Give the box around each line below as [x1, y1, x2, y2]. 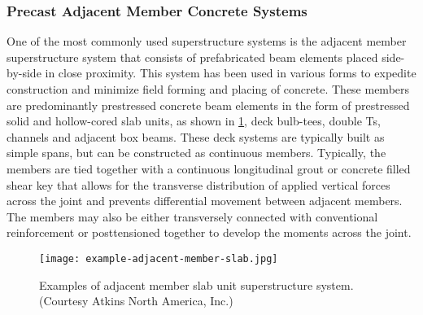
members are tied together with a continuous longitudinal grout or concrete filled [7, 160, 411, 177]
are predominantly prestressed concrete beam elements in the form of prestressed [7, 96, 410, 113]
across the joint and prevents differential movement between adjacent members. [7, 192, 403, 209]
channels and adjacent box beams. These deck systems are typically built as [7, 128, 385, 145]
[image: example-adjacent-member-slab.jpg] [39, 252, 278, 265]
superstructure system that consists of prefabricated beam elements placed [7, 48, 378, 65]
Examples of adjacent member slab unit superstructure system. [39, 276, 354, 293]
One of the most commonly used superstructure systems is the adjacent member [7, 33, 407, 50]
